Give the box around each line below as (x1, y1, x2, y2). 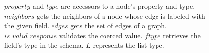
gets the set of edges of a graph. (70, 20, 167, 31)
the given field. (4, 20, 50, 31)
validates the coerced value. (59, 30, 143, 40)
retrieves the (163, 30, 201, 40)
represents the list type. (93, 40, 164, 50)
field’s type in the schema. (4, 40, 84, 50)
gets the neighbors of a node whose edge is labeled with (36, 10, 205, 21)
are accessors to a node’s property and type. (61, 1, 195, 11)
